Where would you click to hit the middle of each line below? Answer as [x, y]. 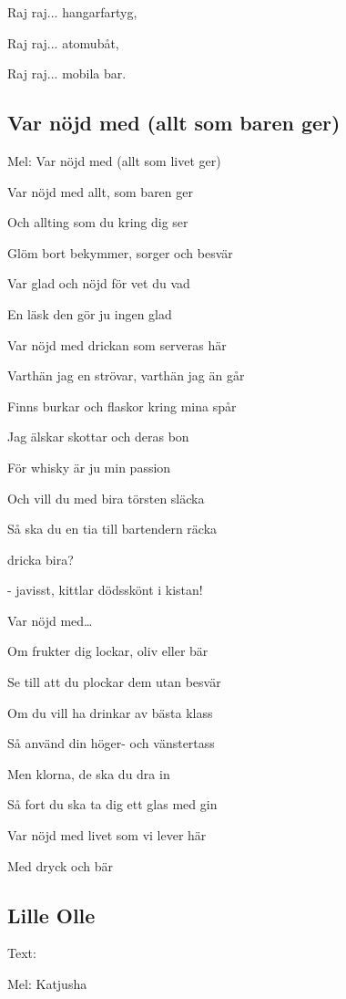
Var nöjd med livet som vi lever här [107, 835]
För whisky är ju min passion [89, 467]
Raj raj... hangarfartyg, [72, 12]
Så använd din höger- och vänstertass [111, 743]
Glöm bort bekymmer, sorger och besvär [120, 252]
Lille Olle [51, 915]
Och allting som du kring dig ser [98, 222]
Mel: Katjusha [47, 984]
